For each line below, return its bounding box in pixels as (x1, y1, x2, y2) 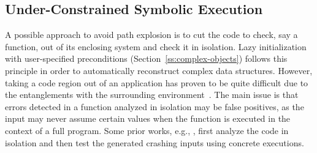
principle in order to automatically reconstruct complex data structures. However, (5, 64, 313, 76)
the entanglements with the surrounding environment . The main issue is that (5, 88, 299, 101)
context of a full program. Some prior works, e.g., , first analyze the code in (5, 124, 289, 136)
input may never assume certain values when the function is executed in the (5, 112, 291, 125)
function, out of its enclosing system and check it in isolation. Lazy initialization (5, 40, 307, 53)
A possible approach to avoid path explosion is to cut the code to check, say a (5, 28, 298, 41)
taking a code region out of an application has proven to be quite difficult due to (5, 76, 308, 89)
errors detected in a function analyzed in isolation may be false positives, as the (5, 100, 304, 113)
